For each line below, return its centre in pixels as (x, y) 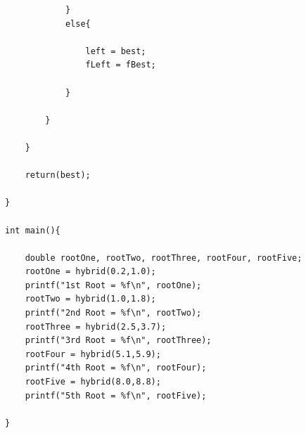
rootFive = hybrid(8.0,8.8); (93, 382)
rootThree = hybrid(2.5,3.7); (96, 327)
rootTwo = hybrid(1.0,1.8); (90, 299)
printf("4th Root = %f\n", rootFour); (116, 368)
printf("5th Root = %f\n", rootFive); (116, 395)
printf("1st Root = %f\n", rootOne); (113, 285)
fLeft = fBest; (121, 65)
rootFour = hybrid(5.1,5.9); (93, 354)
